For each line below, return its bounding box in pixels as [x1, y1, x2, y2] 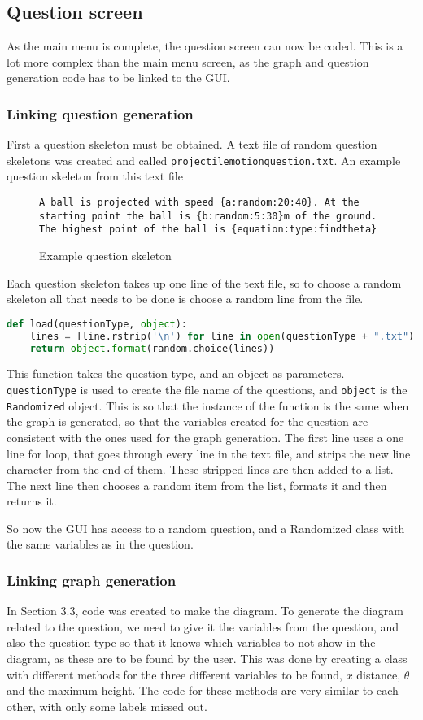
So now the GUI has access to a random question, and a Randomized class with [7, 519, 405, 536]
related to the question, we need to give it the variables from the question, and [7, 618, 399, 635]
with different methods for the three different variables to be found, [7, 666, 342, 683]
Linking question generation [7, 103, 194, 124]
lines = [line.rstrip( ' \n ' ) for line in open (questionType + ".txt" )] [29, 330, 421, 342]
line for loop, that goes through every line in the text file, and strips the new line [7, 445, 411, 462]
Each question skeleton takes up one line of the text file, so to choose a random [7, 274, 402, 291]
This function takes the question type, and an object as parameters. [7, 365, 345, 382]
